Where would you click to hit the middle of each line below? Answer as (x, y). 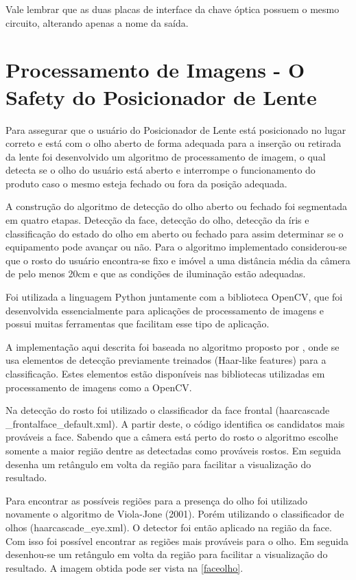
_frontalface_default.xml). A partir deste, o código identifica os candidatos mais (175, 423)
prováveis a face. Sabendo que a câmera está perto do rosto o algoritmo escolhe (172, 437)
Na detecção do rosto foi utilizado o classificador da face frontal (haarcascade (168, 410)
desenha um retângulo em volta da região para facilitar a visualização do (158, 464)
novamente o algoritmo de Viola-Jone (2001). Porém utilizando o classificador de (175, 514)
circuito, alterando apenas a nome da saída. (97, 22)
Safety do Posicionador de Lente (161, 96)
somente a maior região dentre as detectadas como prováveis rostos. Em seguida (173, 450)
